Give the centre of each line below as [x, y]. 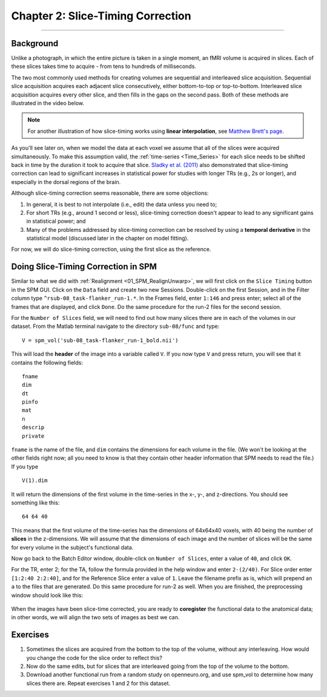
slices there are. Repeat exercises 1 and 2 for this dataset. [98, 683]
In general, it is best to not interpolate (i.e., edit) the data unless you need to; [122, 204]
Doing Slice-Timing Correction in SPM [84, 267]
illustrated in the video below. [48, 103]
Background [35, 43]
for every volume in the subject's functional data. [72, 547]
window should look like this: [47, 595]
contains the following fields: [47, 362]
